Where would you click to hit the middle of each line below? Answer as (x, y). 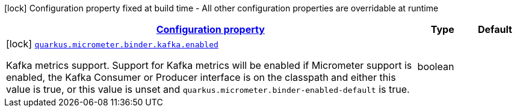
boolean (436, 66)
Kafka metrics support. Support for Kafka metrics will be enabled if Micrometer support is (209, 65)
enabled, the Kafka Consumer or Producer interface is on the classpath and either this (201, 77)
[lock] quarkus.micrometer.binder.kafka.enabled (112, 44)
